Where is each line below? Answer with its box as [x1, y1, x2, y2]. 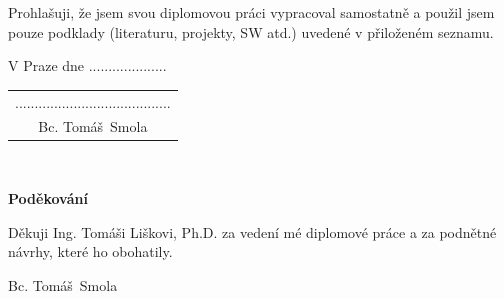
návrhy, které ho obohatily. [8, 241, 173, 262]
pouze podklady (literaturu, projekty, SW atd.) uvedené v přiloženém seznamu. [8, 21, 494, 42]
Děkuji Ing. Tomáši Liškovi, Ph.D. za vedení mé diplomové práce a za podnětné [8, 221, 497, 242]
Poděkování [8, 188, 88, 209]
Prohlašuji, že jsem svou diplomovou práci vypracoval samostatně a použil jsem [8, 2, 495, 22]
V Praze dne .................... [8, 55, 167, 76]
